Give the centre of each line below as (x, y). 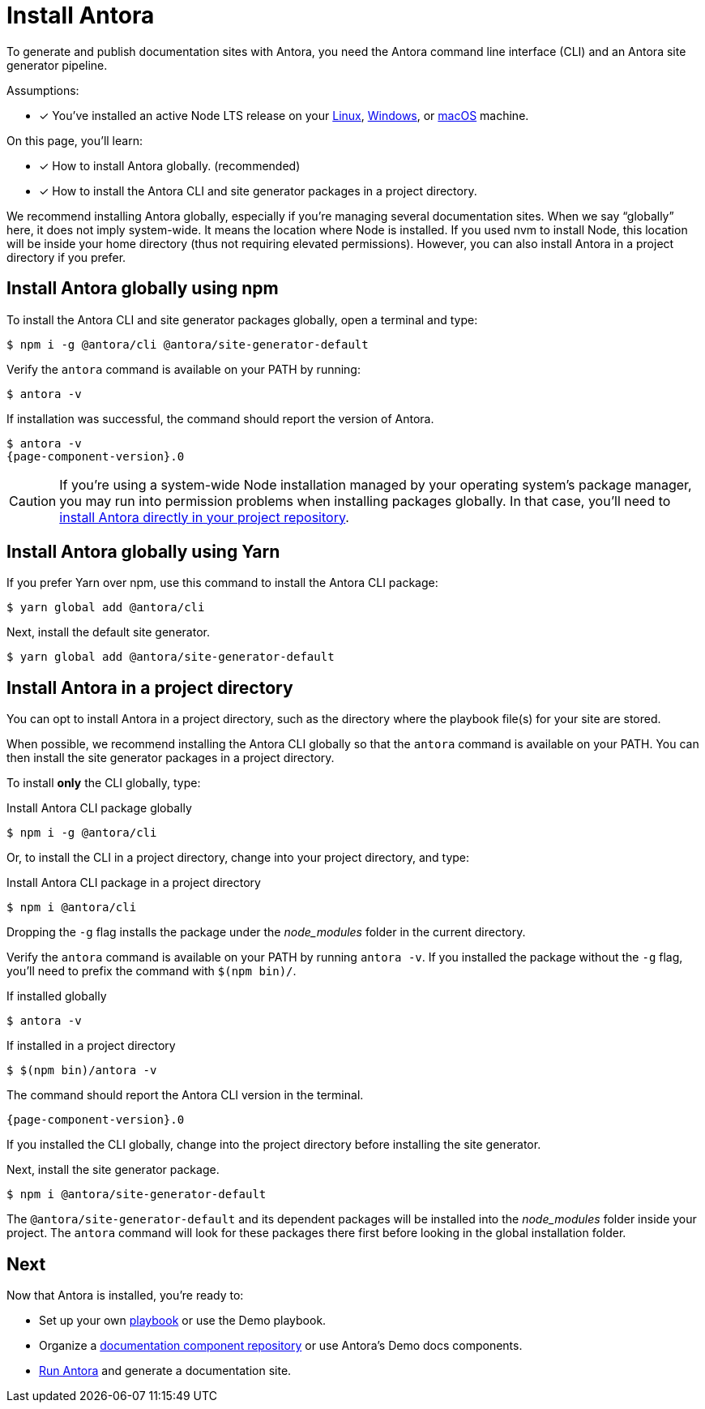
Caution (33, 501)
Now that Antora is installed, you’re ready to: (125, 1296)
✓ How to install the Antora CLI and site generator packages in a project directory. (258, 191)
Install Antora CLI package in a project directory (134, 883)
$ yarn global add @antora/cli (106, 608)
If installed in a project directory (91, 1046)
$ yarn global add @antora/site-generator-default (171, 657)
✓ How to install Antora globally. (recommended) (170, 165)
